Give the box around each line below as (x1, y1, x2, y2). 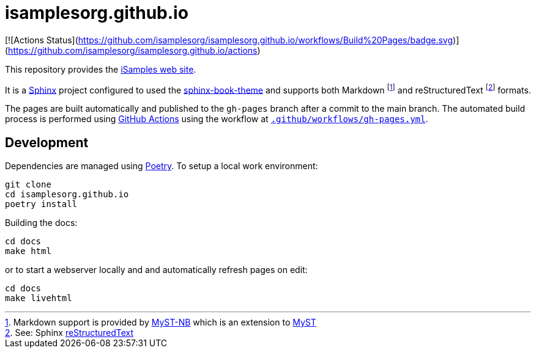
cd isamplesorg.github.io (5, 189, 129, 200)
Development (5, 134, 89, 150)
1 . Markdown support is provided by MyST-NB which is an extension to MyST (5, 317, 316, 328)
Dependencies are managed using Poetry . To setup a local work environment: (5, 161, 318, 172)
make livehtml (5, 293, 72, 304)
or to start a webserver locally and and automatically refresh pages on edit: (5, 264, 308, 275)
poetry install (5, 199, 78, 209)
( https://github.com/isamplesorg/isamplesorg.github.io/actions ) (5, 45, 261, 56)
